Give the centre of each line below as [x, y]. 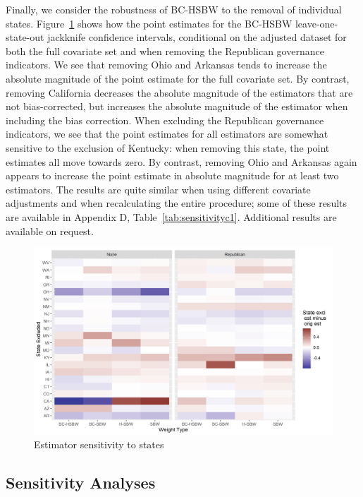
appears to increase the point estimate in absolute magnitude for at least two [172, 175]
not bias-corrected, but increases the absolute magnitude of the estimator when [177, 106]
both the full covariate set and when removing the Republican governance [165, 50]
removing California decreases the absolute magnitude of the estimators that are [179, 92]
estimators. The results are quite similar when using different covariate [158, 189]
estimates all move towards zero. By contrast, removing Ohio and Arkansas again [181, 161]
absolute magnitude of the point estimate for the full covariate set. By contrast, [178, 78]
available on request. [50, 230]
